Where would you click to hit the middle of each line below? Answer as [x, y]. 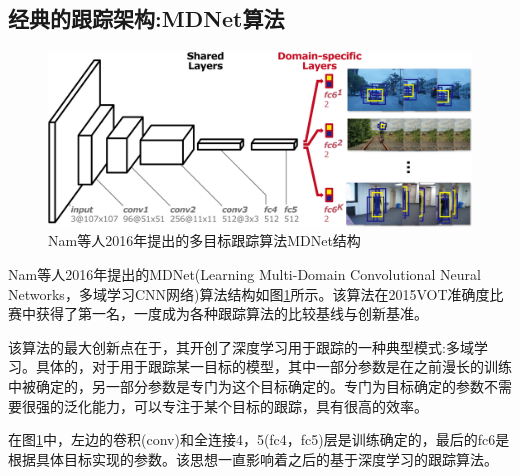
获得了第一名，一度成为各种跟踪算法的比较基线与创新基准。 [231, 313]
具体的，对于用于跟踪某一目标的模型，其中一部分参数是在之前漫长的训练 [273, 366]
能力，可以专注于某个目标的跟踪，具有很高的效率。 [259, 405]
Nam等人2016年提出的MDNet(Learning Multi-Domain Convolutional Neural [244, 273]
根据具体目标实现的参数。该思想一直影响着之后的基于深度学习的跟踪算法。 [253, 458]
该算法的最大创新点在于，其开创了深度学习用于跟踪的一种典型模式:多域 [241, 346]
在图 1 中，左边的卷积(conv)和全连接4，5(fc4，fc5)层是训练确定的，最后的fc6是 [259, 439]
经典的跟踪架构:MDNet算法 [146, 18]
